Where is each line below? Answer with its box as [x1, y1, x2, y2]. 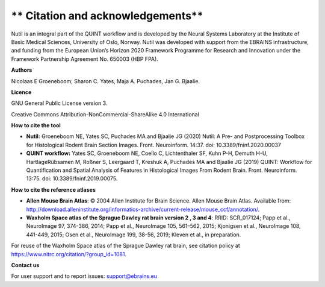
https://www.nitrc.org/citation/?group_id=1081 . [11, 250, 126, 257]
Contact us [11, 261, 40, 268]
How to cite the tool [11, 122, 61, 129]
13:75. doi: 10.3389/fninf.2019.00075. [26, 175, 118, 182]
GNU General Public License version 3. [11, 99, 108, 107]
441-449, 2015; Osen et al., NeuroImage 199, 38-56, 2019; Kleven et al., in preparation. [26, 231, 241, 238]
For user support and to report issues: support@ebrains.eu [11, 273, 158, 280]
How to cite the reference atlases [11, 186, 96, 193]
